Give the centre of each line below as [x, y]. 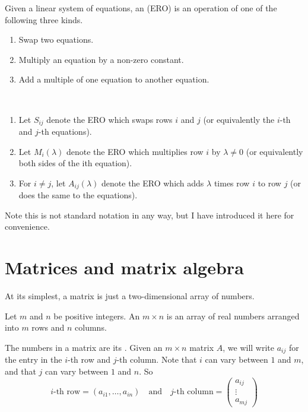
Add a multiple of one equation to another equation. [114, 79]
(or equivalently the [239, 119]
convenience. [27, 226]
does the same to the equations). [78, 195]
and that [20, 371]
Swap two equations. [56, 39]
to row [269, 183]
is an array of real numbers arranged [233, 316]
